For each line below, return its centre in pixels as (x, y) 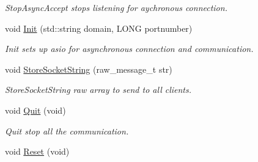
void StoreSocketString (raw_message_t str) (89, 69)
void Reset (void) (37, 151)
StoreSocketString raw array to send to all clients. (98, 90)
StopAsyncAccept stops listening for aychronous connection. (116, 7)
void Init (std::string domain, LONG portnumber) (99, 28)
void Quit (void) (35, 110)
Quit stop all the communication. (67, 131)
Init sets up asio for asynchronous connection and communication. (129, 49)
